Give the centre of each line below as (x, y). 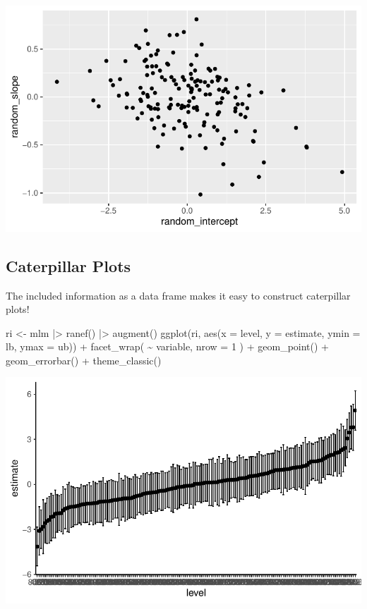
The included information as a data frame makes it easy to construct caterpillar (178, 295)
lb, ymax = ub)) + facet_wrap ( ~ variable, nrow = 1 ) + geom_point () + (168, 346)
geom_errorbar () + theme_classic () (84, 360)
